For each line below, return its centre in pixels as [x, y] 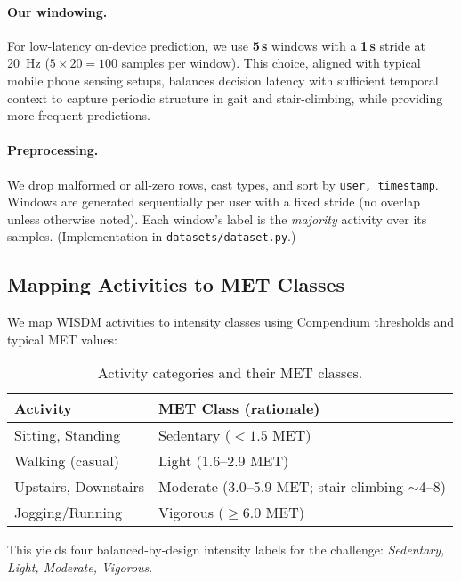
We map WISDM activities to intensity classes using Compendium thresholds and [231, 322]
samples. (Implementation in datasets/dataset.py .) [152, 236]
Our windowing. [57, 11]
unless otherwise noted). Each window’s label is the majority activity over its [217, 218]
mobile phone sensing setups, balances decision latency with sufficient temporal [223, 80]
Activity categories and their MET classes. [230, 373]
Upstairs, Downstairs [80, 487]
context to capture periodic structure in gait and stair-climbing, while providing [225, 97]
